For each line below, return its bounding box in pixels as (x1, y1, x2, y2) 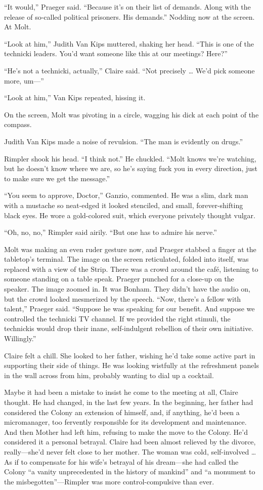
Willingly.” (4, 333, 36, 344)
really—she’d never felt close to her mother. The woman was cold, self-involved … (4, 446, 256, 457)
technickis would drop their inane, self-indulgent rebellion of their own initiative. (4, 323, 254, 334)
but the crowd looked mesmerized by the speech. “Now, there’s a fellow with (4, 293, 241, 304)
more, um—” (4, 75, 44, 86)
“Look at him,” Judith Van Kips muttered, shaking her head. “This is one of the (4, 38, 254, 49)
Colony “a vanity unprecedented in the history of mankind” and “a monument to (4, 466, 255, 477)
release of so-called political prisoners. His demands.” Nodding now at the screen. (4, 11, 255, 22)
